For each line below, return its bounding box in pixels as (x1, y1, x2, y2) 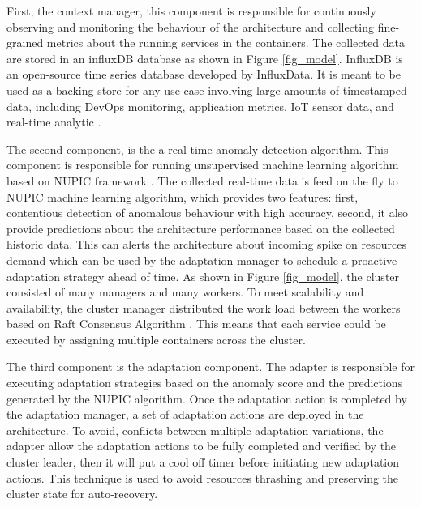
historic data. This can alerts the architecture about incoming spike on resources (6, 236, 407, 253)
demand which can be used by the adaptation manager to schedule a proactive (6, 251, 397, 268)
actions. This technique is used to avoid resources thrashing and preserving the (6, 469, 399, 486)
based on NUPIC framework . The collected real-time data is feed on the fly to (6, 172, 398, 189)
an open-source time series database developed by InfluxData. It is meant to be (6, 66, 401, 83)
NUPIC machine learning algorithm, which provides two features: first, (6, 188, 359, 205)
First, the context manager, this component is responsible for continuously (6, 2, 376, 19)
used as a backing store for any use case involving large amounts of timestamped (6, 81, 407, 98)
